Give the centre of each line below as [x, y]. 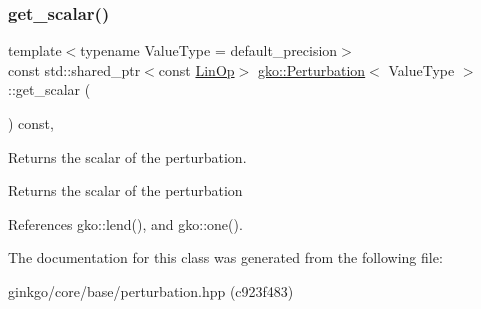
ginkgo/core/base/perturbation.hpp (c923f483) [151, 290]
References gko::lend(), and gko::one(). [125, 223]
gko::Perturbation [311, 69]
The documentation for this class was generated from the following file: [225, 257]
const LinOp [196, 69]
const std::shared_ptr [74, 69]
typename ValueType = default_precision [209, 50]
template [35, 50]
